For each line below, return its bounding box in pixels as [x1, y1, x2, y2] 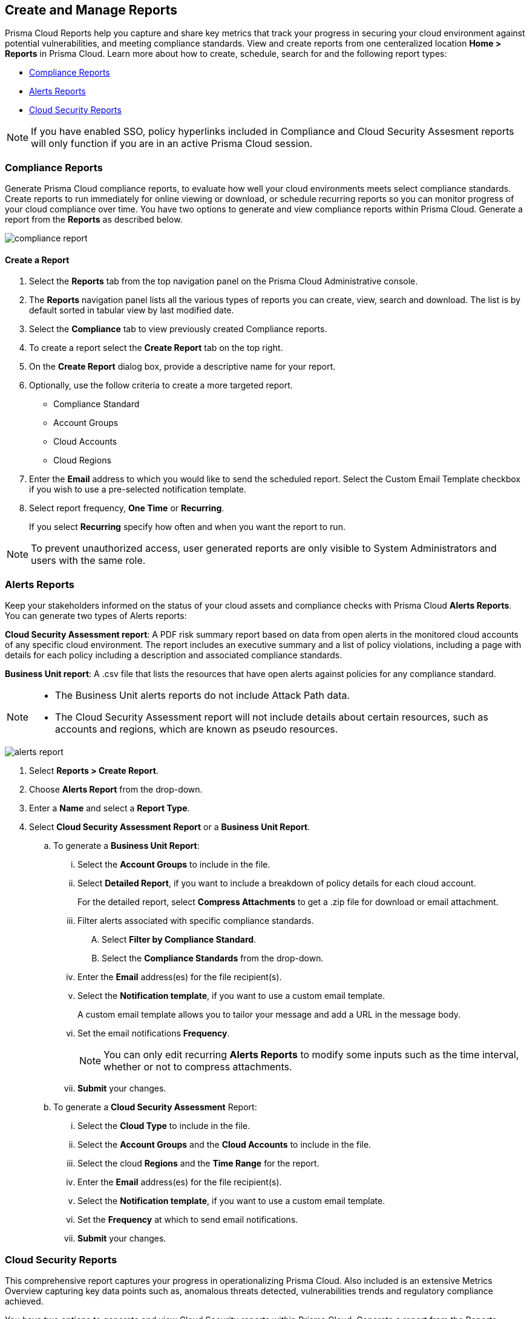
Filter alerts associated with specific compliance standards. [77, 915, 314, 926]
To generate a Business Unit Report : [53, 840, 200, 851]
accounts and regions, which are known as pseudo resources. [55, 723, 338, 736]
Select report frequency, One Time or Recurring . [29, 503, 224, 514]
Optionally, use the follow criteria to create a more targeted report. [29, 380, 293, 391]
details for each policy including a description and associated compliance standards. [5, 650, 342, 661]
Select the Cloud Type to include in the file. [77, 1121, 250, 1131]
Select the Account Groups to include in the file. [77, 859, 270, 870]
